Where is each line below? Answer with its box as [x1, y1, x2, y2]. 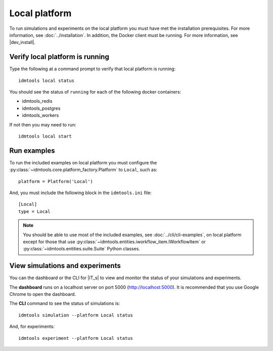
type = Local [18, 208, 51, 214]
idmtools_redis [22, 98, 53, 104]
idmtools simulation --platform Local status [18, 312, 133, 318]
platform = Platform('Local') [18, 179, 94, 184]
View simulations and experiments [9, 261, 121, 270]
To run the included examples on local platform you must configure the [9, 159, 157, 165]
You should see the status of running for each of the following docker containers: [9, 89, 181, 95]
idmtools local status [18, 77, 75, 83]
